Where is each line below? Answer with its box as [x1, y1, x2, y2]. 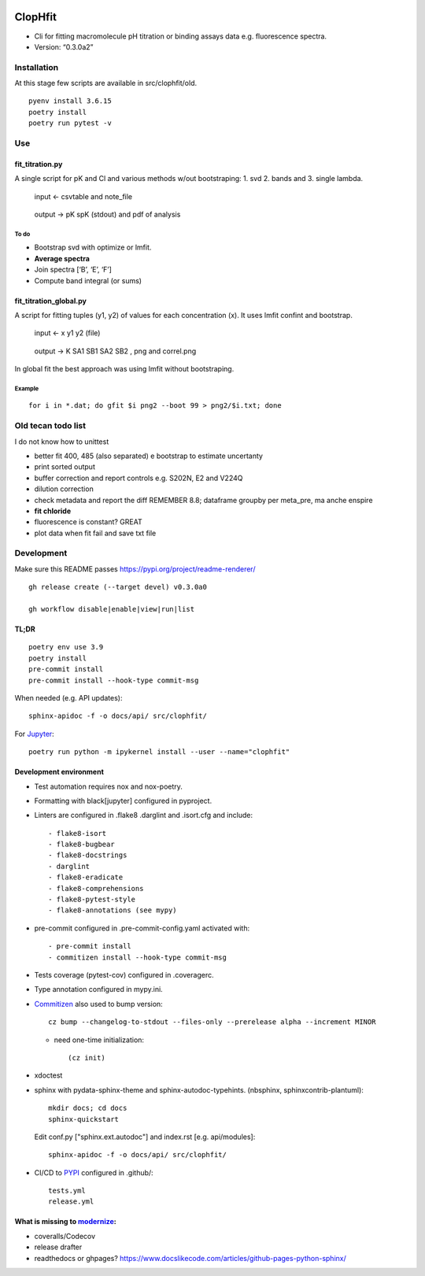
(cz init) [68, 1053, 105, 1062]
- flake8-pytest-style [48, 895, 136, 904]
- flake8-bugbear [48, 840, 115, 849]
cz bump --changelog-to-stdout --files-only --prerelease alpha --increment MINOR [48, 1018, 376, 1026]
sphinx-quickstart [48, 1115, 120, 1123]
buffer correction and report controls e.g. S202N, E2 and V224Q [34, 473, 243, 483]
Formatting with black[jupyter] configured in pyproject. [34, 796, 213, 805]
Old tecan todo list [14, 420, 87, 431]
